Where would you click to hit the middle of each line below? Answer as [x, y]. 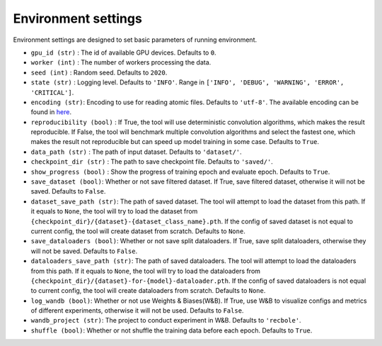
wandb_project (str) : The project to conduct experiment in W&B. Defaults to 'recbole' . [166, 320]
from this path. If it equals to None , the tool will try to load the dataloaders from [146, 271]
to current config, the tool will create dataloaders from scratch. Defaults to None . [148, 291]
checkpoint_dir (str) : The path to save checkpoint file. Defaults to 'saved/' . [152, 162]
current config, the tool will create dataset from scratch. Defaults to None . [138, 231]
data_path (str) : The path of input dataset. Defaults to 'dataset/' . [136, 152]
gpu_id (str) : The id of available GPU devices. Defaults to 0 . [123, 52]
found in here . [51, 112]
